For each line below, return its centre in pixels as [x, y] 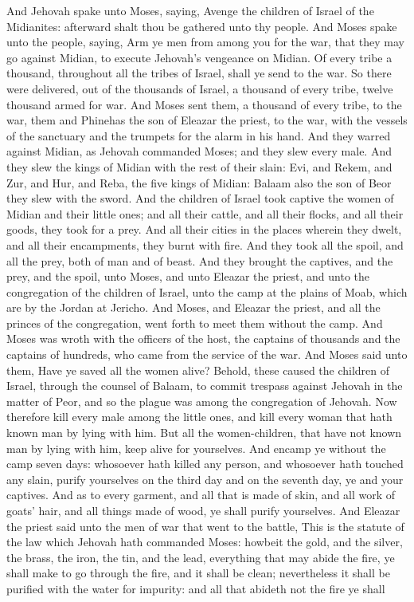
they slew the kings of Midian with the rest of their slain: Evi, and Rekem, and [199, 166]
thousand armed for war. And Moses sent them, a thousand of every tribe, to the [204, 104]
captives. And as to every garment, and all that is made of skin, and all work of [201, 495]
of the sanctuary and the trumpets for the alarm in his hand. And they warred [199, 135]
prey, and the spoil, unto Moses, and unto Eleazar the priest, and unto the [188, 276]
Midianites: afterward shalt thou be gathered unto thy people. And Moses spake [202, 26]
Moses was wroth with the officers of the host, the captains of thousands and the [203, 338]
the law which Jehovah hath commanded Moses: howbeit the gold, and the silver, [205, 542]
